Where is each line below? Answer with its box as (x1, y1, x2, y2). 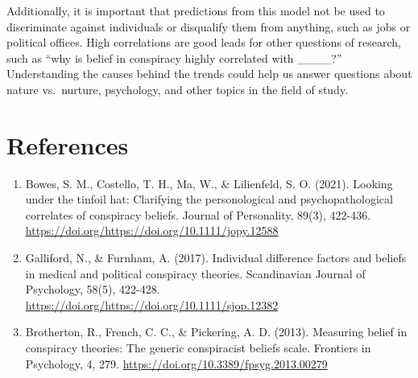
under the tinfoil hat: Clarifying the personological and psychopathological (25, 191, 393, 207)
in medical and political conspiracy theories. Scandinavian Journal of (25, 265, 366, 281)
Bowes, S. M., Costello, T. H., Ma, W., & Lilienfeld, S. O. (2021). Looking (25, 175, 393, 191)
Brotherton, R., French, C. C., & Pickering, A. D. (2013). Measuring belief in (25, 323, 408, 340)
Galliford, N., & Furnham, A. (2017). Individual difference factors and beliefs (25, 249, 407, 266)
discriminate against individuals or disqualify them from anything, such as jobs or (6, 18, 411, 35)
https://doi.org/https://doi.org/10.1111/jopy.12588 (25, 222, 279, 239)
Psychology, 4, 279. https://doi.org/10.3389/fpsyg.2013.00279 (25, 355, 328, 372)
